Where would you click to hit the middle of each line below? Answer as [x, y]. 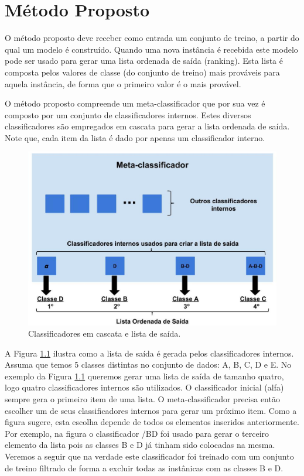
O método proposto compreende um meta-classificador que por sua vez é [135, 103]
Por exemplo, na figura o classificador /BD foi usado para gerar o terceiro [137, 433]
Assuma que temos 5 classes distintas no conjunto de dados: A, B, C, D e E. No [148, 364]
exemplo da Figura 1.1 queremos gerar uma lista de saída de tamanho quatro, [144, 376]
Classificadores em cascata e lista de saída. [105, 333]
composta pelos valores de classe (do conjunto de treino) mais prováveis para [142, 72]
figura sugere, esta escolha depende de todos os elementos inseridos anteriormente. [152, 422]
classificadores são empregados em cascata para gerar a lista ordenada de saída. [147, 126]
